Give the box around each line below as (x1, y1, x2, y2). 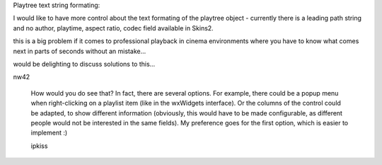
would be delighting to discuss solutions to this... (13, 59, 156, 68)
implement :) (30, 128, 68, 137)
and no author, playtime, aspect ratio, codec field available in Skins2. (13, 23, 214, 32)
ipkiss (30, 142, 48, 150)
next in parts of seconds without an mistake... (13, 47, 146, 55)
